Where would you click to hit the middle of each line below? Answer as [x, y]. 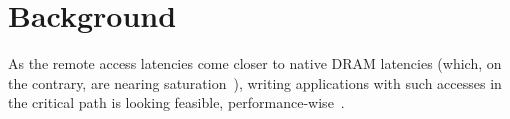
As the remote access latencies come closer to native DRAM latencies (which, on [255, 63]
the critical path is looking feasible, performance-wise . [176, 102]
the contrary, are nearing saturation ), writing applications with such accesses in [255, 82]
